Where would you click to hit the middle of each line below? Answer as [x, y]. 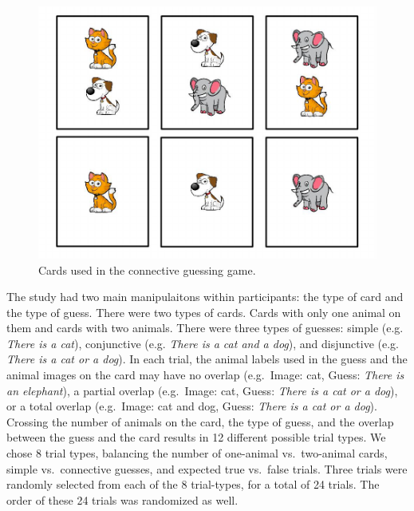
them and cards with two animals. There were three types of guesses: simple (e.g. [205, 328]
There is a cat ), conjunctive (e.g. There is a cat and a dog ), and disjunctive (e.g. [203, 343]
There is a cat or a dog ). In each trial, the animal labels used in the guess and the [207, 359]
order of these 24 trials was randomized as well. [122, 499]
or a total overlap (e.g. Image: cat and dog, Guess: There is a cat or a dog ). [192, 406]
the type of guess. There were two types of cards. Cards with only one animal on [204, 312]
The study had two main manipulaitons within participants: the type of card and [205, 297]
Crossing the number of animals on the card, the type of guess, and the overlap [200, 421]
